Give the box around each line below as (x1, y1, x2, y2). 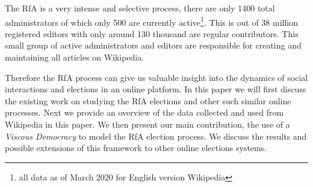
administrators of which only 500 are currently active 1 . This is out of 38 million (5, 14, 299, 28)
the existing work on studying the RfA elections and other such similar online (5, 94, 291, 107)
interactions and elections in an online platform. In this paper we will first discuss (5, 83, 306, 95)
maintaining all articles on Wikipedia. (5, 51, 144, 64)
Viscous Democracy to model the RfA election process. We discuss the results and (5, 129, 307, 142)
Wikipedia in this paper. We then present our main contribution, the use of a (5, 118, 290, 130)
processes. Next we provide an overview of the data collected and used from (5, 106, 284, 119)
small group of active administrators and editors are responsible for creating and (5, 39, 302, 52)
